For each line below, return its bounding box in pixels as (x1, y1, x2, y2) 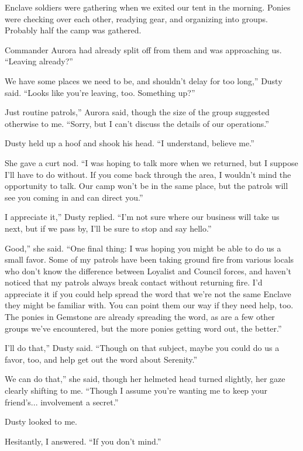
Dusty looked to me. (5, 415, 77, 428)
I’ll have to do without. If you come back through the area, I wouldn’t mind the (5, 168, 291, 180)
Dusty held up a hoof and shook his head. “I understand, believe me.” (5, 137, 254, 149)
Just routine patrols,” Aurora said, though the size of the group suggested (5, 106, 270, 118)
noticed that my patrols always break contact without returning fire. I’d (5, 276, 263, 288)
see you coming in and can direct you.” (5, 191, 143, 203)
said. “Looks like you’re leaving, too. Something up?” (5, 86, 195, 98)
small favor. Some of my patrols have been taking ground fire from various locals (5, 253, 294, 266)
